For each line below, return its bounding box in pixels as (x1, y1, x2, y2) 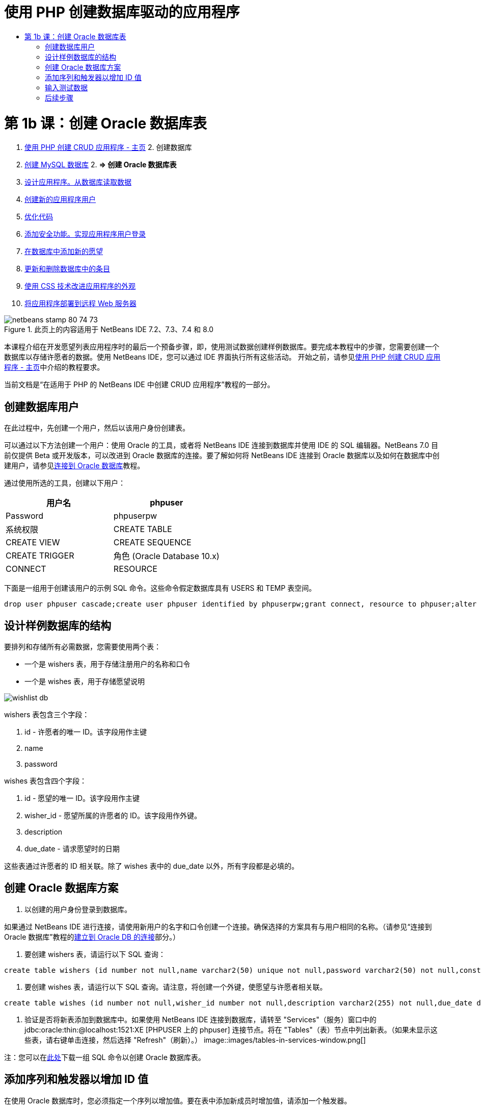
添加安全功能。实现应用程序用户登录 (24, 230, 146, 239)
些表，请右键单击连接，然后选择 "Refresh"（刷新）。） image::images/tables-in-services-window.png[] (24, 1035, 366, 1044)
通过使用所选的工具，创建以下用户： (4, 478, 125, 488)
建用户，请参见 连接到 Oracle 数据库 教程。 (4, 461, 145, 470)
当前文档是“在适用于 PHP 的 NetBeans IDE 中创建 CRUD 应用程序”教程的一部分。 (4, 380, 275, 389)
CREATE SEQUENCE (113, 537, 192, 548)
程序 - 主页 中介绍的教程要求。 (4, 363, 104, 372)
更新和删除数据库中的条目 (24, 264, 110, 273)
